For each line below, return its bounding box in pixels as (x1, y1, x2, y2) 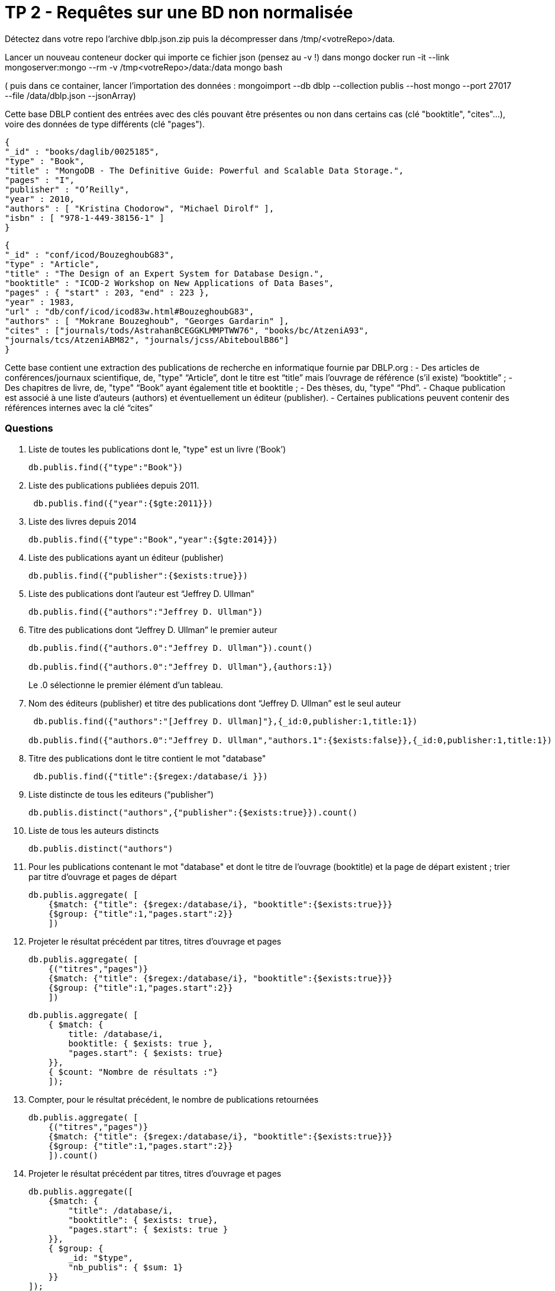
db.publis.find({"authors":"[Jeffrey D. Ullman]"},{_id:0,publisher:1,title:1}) (33, 716, 418, 726)
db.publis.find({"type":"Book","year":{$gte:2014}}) (28, 534, 278, 544)
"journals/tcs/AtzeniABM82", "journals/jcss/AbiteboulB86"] (5, 335, 289, 345)
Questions (5, 422, 53, 435)
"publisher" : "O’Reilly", (5, 184, 130, 194)
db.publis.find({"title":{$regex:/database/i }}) (33, 771, 268, 781)
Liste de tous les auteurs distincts (28, 825, 159, 836)
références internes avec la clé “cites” (5, 402, 153, 413)
